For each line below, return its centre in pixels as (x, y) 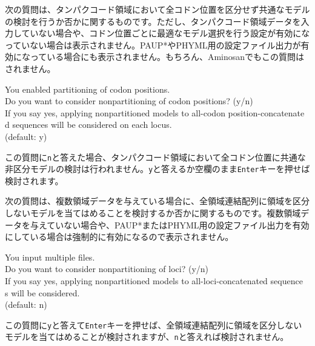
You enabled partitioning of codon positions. (88, 89)
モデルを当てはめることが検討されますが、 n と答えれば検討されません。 (147, 337)
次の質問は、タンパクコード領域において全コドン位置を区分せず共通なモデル (157, 9)
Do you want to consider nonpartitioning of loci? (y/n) (107, 269)
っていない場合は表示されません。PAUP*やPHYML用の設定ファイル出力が (153, 45)
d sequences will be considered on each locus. (88, 125)
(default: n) (26, 304)
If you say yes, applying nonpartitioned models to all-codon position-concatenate (155, 112)
